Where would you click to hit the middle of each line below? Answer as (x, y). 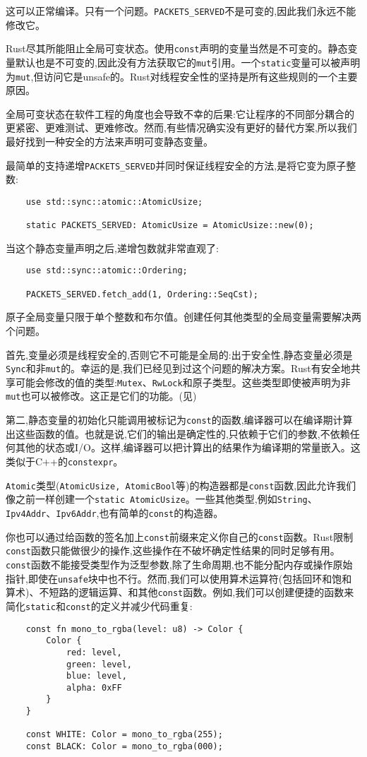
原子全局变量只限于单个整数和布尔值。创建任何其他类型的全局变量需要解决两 (183, 317)
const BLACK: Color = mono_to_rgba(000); (124, 747)
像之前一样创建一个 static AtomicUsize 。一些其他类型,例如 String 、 (162, 499)
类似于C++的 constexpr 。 (65, 461)
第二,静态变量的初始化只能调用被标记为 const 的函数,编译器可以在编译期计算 (179, 420)
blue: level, (96, 676)
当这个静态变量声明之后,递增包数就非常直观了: (112, 248)
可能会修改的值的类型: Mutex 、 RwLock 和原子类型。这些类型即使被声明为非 (183, 382)
